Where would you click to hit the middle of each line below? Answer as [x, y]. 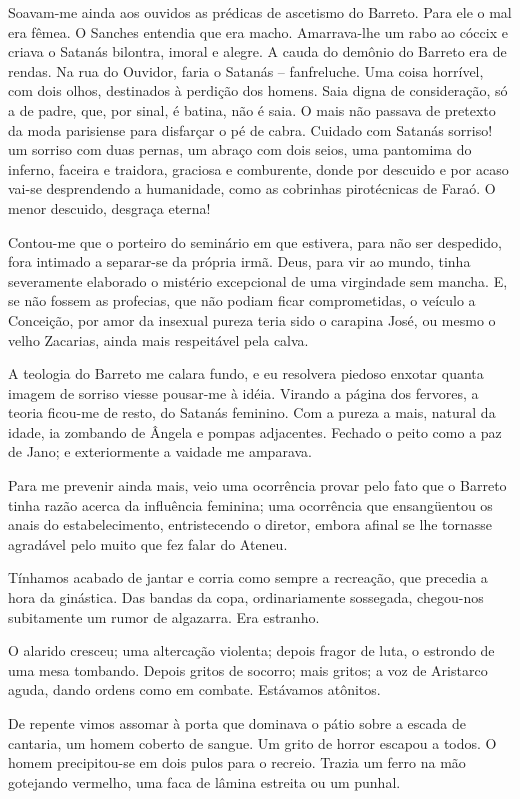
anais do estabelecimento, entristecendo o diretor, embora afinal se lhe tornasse [250, 524]
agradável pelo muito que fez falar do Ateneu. [148, 543]
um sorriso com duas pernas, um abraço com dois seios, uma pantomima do [240, 149]
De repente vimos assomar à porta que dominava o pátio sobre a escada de [237, 723]
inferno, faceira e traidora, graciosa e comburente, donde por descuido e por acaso [258, 168]
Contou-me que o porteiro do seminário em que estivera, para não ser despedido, [255, 241]
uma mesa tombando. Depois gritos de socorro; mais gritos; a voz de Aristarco [248, 669]
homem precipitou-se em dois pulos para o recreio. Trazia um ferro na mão [237, 762]
